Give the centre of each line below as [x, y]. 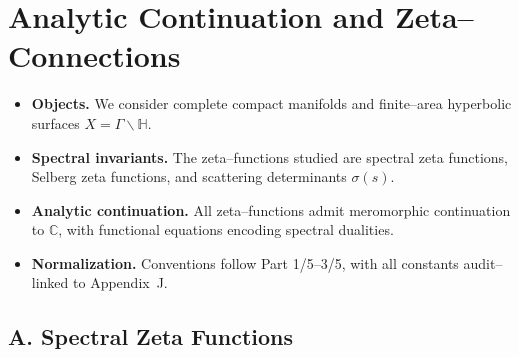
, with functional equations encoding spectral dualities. [226, 229]
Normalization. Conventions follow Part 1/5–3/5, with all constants [245, 262]
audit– [483, 262]
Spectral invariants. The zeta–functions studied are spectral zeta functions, [270, 156]
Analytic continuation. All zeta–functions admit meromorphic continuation [271, 209]
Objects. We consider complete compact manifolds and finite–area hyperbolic [271, 103]
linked [50, 282]
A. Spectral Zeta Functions [150, 336]
